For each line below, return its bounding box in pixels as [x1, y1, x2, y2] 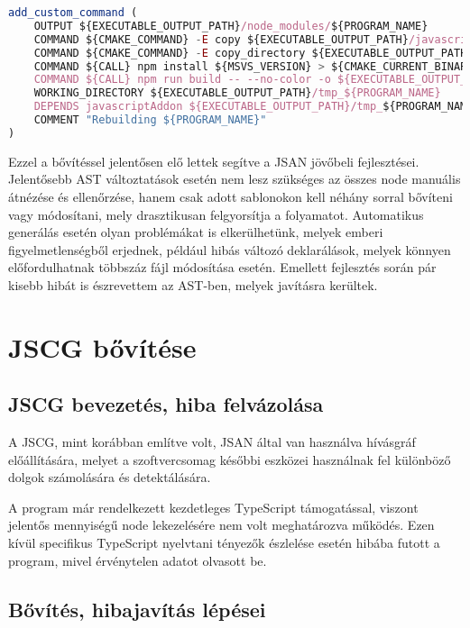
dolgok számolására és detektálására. [8, 468, 211, 487]
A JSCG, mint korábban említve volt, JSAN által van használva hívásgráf [8, 432, 416, 451]
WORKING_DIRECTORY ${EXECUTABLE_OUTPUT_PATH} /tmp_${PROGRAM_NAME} [33, 86, 441, 100]
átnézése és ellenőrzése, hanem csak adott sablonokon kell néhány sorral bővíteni [8, 187, 453, 205]
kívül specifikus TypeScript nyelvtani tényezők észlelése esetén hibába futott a [8, 533, 440, 552]
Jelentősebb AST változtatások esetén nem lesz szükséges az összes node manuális [8, 169, 461, 188]
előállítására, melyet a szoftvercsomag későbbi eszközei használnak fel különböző [8, 450, 451, 469]
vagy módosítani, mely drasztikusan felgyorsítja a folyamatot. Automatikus [8, 205, 424, 223]
